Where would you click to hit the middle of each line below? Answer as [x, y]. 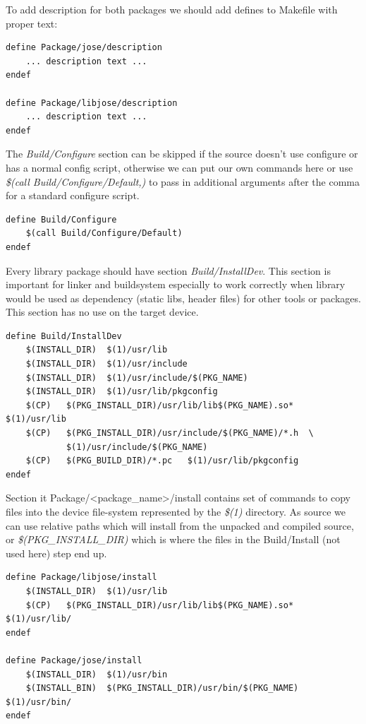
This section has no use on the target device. [102, 312]
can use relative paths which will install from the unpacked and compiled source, [180, 525]
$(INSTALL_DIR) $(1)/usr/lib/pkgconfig [122, 392]
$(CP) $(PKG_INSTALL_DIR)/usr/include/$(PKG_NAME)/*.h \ [170, 433]
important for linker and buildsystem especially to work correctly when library [176, 284]
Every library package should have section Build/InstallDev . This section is [168, 270]
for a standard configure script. [73, 195]
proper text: [32, 23]
